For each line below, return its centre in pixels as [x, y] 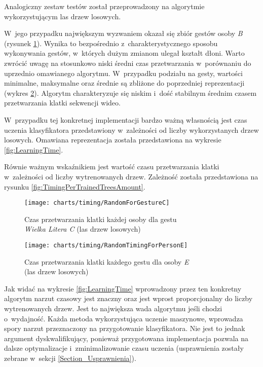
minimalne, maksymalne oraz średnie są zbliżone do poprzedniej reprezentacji [124, 83]
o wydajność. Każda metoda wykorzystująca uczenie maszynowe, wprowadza [124, 318]
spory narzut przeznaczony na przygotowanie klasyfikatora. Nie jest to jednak [125, 328]
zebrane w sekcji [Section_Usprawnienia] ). [70, 358]
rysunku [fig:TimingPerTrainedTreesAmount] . [75, 186]
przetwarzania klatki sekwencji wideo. [62, 103]
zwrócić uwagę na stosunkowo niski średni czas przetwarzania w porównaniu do [128, 63]
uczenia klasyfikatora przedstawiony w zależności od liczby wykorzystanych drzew [131, 130]
